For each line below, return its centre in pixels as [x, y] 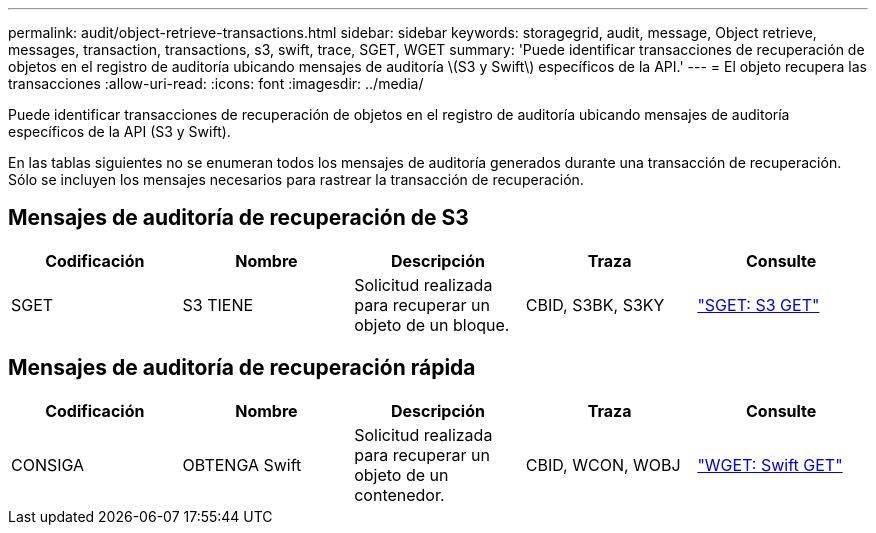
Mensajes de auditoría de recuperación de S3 [238, 218]
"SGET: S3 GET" [758, 304]
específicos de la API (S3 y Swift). [119, 131]
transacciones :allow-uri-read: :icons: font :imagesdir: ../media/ [216, 83]
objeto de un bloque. [432, 324]
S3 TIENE [218, 304]
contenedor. [399, 494]
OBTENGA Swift [242, 464]
